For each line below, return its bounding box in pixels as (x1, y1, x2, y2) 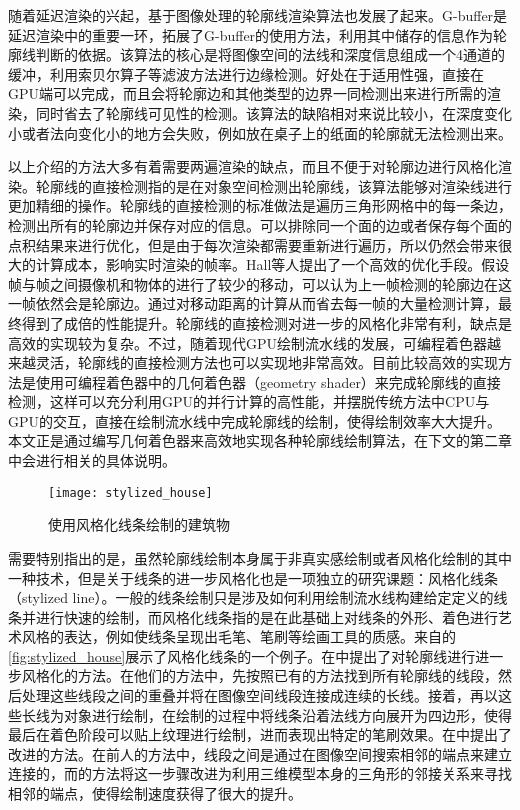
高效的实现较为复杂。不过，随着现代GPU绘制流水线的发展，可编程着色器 (8, 332, 488, 353)
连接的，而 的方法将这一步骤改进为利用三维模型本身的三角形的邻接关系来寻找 (8, 763, 512, 784)
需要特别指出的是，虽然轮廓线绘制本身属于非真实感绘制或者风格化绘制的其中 (8, 547, 512, 568)
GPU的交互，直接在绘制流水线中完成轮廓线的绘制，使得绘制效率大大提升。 (8, 410, 502, 431)
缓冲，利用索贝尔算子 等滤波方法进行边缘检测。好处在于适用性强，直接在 (8, 63, 484, 84)
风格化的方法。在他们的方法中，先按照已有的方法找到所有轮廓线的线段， (21, 665, 498, 686)
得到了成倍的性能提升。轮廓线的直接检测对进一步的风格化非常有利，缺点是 (21, 312, 512, 333)
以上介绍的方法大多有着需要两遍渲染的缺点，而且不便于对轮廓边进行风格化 (8, 156, 498, 177)
